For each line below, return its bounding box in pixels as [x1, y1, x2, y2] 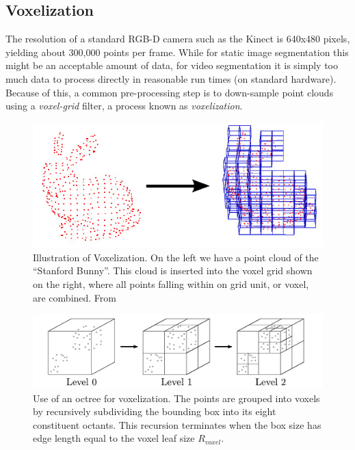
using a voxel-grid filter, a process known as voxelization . [5, 98, 243, 113]
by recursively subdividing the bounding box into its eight [33, 404, 276, 419]
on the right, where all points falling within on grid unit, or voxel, [33, 276, 309, 291]
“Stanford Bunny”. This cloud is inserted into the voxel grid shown [33, 263, 313, 278]
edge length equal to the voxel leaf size [33, 431, 195, 445]
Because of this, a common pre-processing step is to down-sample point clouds [5, 85, 334, 99]
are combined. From [33, 290, 116, 304]
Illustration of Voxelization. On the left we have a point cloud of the [33, 250, 319, 264]
